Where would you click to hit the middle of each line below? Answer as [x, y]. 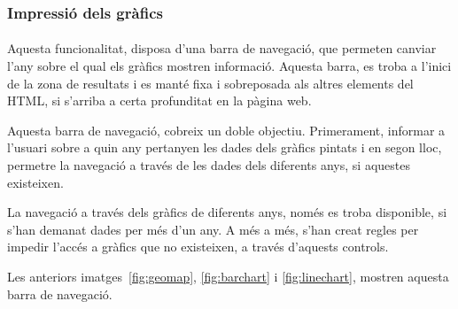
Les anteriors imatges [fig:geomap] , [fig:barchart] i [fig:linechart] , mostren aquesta [228, 276]
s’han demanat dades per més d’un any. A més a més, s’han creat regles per [213, 229]
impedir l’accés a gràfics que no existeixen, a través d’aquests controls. [198, 247]
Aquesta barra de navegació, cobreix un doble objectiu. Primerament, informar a [226, 130]
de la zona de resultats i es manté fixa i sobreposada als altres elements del [210, 83]
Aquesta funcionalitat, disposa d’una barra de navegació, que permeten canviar [222, 48]
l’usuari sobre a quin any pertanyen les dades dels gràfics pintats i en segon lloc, [225, 147]
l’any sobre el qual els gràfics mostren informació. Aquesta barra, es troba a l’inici [229, 66]
